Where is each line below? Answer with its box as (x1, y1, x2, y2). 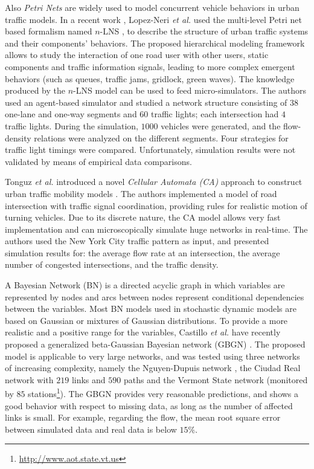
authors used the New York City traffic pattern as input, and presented (5, 234, 269, 247)
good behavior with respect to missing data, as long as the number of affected (5, 399, 293, 412)
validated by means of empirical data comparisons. (5, 155, 192, 167)
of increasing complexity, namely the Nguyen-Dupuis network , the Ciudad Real (5, 361, 301, 374)
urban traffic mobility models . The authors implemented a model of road (5, 187, 277, 199)
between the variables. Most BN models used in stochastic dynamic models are (5, 302, 296, 315)
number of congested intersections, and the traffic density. (5, 258, 219, 271)
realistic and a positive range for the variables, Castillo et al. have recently (5, 326, 281, 338)
